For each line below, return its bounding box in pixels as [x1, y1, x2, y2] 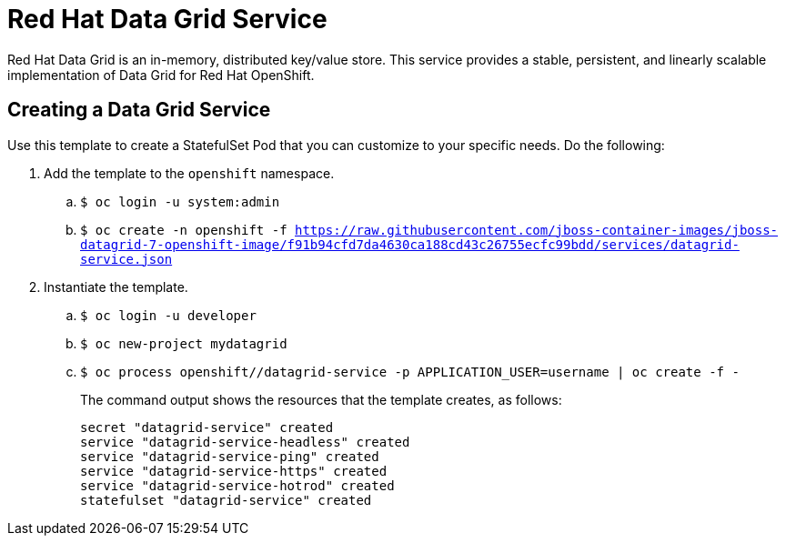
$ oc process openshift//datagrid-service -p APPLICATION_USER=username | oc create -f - [80, 364, 740, 379]
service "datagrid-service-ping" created [80, 448, 379, 464]
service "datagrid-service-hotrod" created [80, 478, 395, 493]
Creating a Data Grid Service [7, 98, 271, 122]
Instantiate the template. [44, 278, 188, 295]
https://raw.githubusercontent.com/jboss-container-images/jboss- [295, 222, 779, 237]
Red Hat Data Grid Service [7, 4, 327, 35]
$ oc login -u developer [80, 307, 257, 323]
